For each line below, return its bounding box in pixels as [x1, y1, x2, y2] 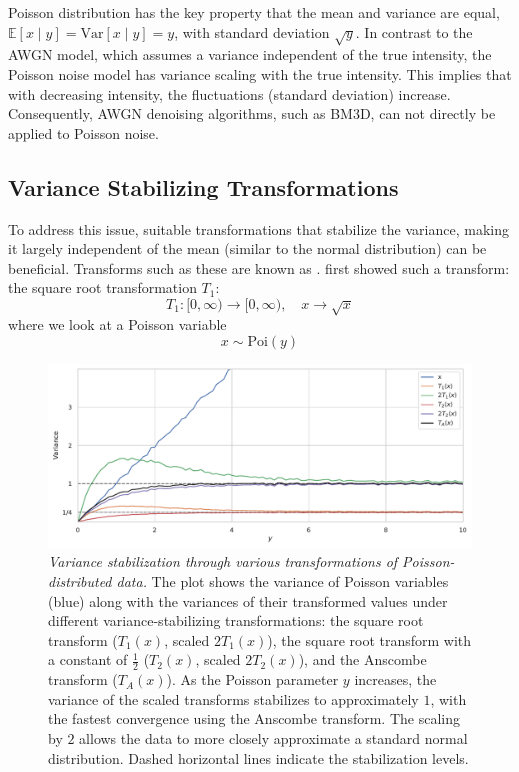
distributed [48, 570, 112, 591]
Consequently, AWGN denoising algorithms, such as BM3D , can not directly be [8, 103, 496, 124]
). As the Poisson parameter [166, 669, 339, 690]
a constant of [48, 649, 128, 670]
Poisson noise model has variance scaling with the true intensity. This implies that [8, 63, 512, 84]
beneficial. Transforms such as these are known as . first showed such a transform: [8, 257, 510, 278]
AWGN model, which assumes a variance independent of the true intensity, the [8, 44, 492, 65]
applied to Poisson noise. [8, 122, 159, 143]
